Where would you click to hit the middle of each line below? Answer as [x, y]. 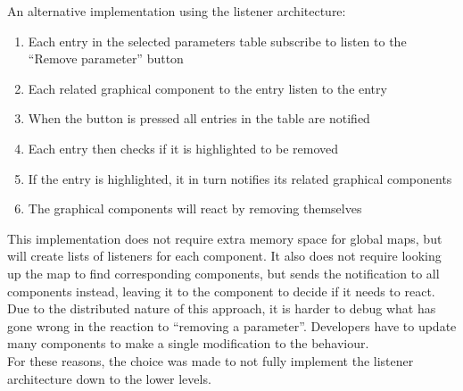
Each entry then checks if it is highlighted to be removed [183, 148]
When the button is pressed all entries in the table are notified [199, 118]
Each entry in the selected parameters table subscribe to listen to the [217, 41]
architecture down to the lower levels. [109, 378]
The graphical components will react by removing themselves [195, 208]
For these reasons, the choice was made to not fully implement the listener [211, 360]
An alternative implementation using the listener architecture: [177, 11]
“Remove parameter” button [106, 58]
